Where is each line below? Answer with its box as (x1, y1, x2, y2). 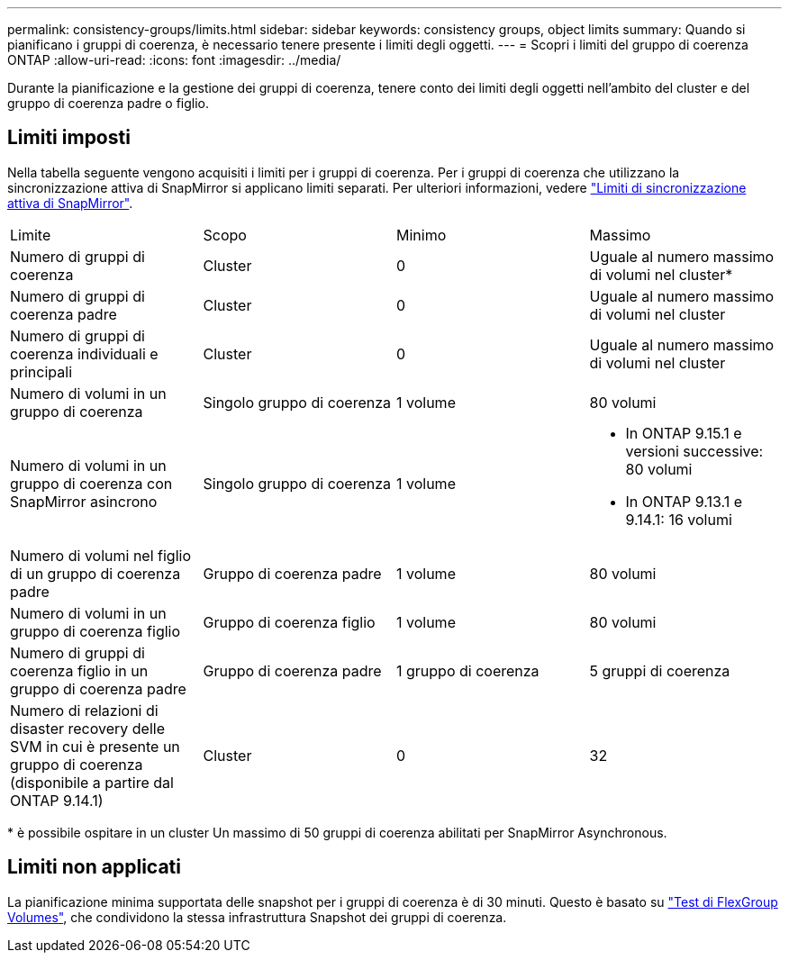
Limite (10, 225, 51, 244)
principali (10, 362, 73, 381)
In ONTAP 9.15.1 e (625, 423, 742, 442)
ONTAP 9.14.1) (10, 791, 104, 810)
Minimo (396, 225, 447, 244)
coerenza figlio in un (10, 661, 149, 680)
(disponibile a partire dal (10, 773, 174, 792)
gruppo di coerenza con (10, 474, 173, 493)
